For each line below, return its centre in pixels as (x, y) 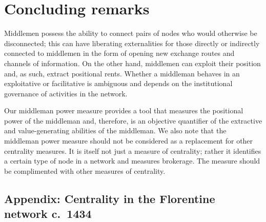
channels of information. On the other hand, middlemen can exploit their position (132, 63)
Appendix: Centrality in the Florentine (110, 198)
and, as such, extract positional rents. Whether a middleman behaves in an (122, 73)
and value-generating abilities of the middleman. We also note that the (115, 130)
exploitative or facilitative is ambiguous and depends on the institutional (118, 83)
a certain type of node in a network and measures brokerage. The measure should (132, 161)
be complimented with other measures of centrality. (85, 170)
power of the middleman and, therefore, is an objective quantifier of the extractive (133, 120)
